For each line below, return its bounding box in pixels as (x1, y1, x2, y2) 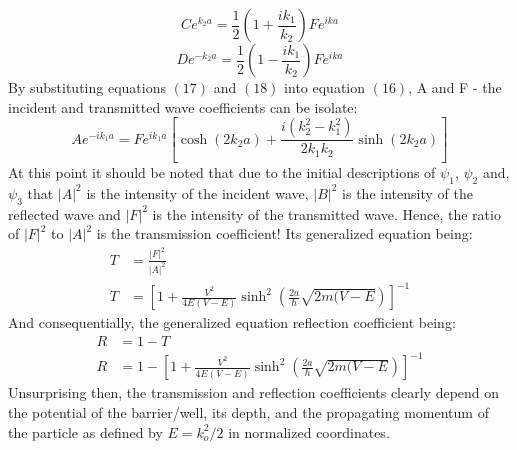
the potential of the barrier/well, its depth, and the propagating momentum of (8, 401, 489, 422)
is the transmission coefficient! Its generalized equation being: (96, 223, 473, 244)
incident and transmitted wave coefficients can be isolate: (8, 96, 358, 117)
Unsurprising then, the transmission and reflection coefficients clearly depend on (8, 382, 500, 403)
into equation (284, 77, 366, 97)
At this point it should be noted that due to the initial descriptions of (8, 162, 436, 183)
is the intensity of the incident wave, (86, 182, 309, 203)
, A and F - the (408, 77, 502, 97)
